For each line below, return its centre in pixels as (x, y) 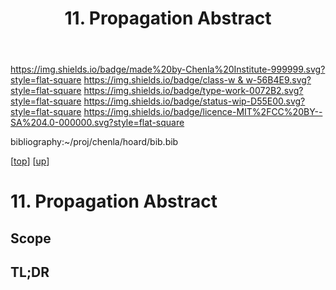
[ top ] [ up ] (30, 161)
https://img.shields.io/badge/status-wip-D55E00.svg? (194, 101)
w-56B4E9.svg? (278, 80)
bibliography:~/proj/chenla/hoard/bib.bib (94, 142)
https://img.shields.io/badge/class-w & (163, 80)
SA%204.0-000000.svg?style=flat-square (97, 123)
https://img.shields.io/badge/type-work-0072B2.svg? (193, 91)
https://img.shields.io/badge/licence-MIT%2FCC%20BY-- (203, 112)
